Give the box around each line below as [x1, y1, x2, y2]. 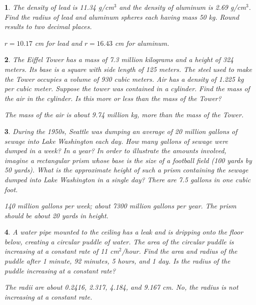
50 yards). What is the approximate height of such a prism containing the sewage [4, 165, 249, 175]
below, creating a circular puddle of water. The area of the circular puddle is [4, 236, 234, 246]
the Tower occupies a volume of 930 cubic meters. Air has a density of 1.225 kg [4, 73, 244, 84]
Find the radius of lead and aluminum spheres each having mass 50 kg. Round [4, 11, 239, 22]
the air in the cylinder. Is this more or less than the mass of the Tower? [4, 93, 222, 103]
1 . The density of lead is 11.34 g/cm [4, 2, 114, 12]
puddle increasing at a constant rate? [4, 265, 116, 275]
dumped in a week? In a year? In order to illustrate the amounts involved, [4, 145, 227, 156]
